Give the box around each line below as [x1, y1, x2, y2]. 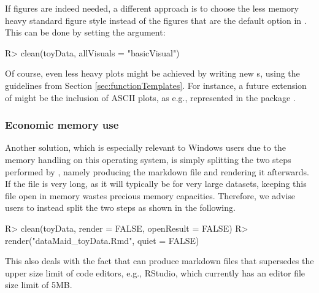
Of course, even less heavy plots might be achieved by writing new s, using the [5, 67, 300, 80]
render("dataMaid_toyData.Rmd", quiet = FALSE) [5, 234, 199, 246]
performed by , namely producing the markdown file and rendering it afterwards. [5, 165, 309, 178]
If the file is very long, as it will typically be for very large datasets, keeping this [5, 177, 307, 190]
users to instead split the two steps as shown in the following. [5, 201, 236, 214]
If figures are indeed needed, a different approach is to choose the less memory [5, 2, 299, 14]
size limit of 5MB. [5, 278, 72, 291]
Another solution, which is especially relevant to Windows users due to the [5, 141, 286, 154]
